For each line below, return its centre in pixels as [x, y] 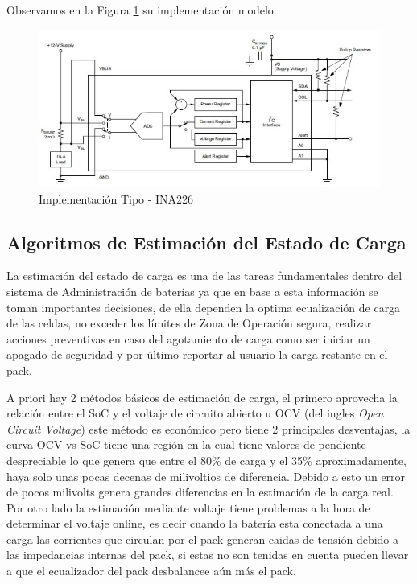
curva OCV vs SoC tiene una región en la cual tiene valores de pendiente [186, 444]
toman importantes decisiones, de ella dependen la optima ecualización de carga [204, 307]
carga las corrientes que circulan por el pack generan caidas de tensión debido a [203, 539]
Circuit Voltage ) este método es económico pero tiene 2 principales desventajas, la [208, 428]
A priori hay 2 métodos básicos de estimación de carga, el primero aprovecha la [202, 397]
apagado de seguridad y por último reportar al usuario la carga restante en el [197, 354]
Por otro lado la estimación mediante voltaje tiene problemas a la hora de [188, 507]
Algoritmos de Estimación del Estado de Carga [206, 242]
